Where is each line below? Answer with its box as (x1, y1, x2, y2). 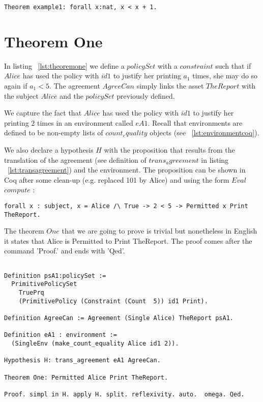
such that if (215, 60, 251, 71)
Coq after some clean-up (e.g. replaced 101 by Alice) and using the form (4, 174, 229, 185)
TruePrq (18, 289, 44, 296)
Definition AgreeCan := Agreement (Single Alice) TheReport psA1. (4, 314, 234, 322)
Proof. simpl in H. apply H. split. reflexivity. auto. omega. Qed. (4, 390, 245, 398)
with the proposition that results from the (104, 144, 235, 155)
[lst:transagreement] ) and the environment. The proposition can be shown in (8, 164, 246, 175)
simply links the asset (136, 80, 204, 91)
